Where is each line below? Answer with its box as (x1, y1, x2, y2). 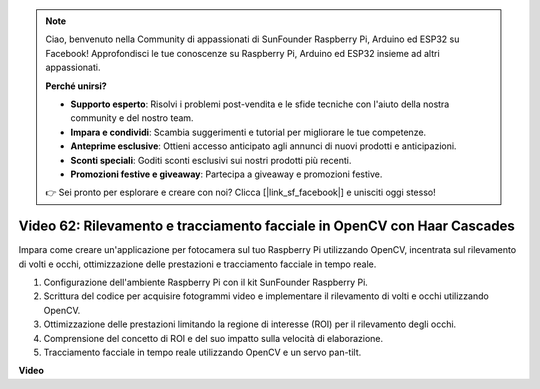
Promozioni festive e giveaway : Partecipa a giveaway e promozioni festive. (70, 168, 383, 180)
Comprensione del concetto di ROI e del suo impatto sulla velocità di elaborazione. (43, 332, 384, 344)
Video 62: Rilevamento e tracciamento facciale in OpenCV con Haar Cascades (18, 218, 515, 235)
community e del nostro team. (70, 112, 194, 124)
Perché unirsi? (45, 80, 107, 92)
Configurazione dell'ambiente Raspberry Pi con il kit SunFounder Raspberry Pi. (43, 276, 369, 288)
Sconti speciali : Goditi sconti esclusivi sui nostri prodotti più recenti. (70, 154, 352, 166)
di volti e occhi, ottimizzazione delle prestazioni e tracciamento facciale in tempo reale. (18, 258, 377, 270)
